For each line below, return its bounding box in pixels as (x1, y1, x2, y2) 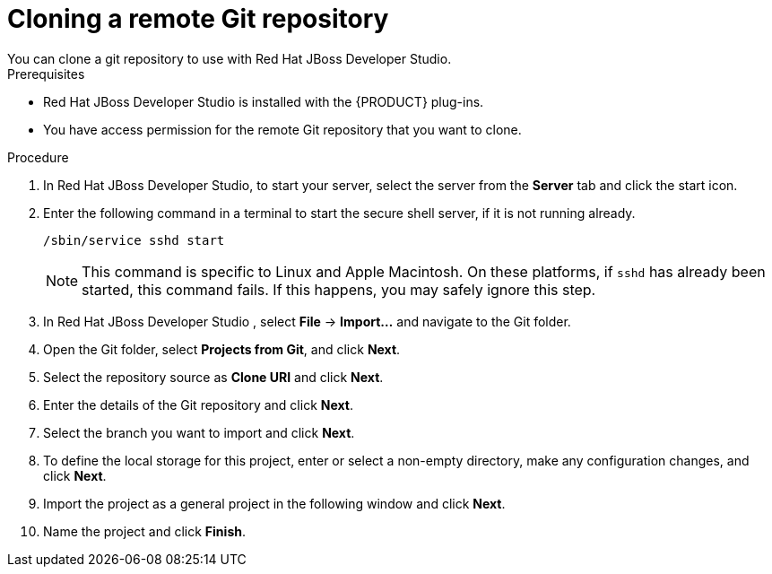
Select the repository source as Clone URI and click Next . (43, 369, 384, 385)
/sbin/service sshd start (43, 232, 225, 248)
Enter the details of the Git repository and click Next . (43, 396, 353, 413)
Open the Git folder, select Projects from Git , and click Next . (43, 341, 401, 357)
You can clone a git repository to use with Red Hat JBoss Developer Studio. (7, 50, 452, 66)
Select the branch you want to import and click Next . (43, 424, 355, 440)
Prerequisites (7, 65, 85, 82)
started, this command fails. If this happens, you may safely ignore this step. (82, 280, 596, 299)
